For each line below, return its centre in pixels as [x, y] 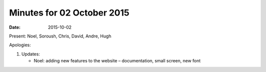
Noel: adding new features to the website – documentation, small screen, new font [117, 61]
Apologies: [20, 45]
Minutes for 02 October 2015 [69, 13]
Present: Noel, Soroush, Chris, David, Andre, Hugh [60, 36]
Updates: [31, 54]
